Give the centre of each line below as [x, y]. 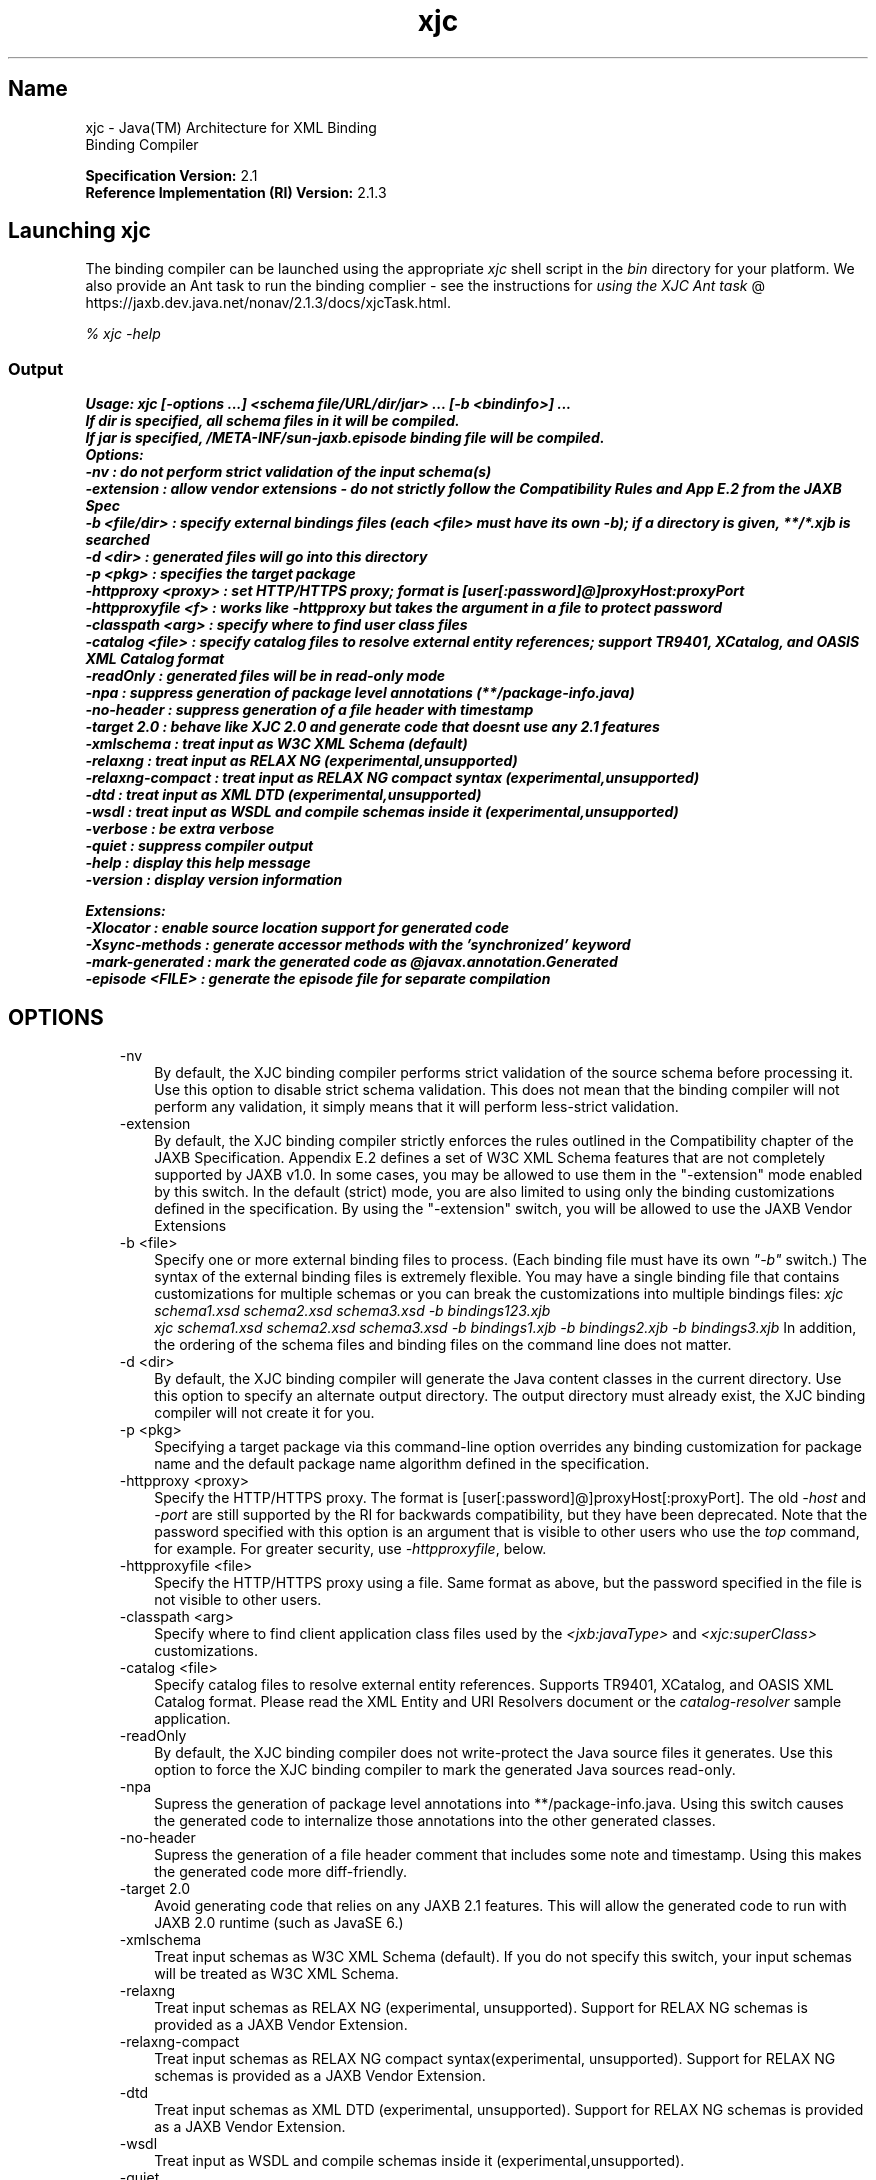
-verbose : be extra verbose [180, 829]
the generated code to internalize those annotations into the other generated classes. [435, 1821]
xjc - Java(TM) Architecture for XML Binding [231, 127]
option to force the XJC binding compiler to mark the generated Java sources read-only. [445, 1770]
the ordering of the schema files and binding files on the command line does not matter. [443, 1345]
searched [117, 540]
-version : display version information [214, 880]
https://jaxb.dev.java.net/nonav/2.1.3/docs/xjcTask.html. [268, 303]
